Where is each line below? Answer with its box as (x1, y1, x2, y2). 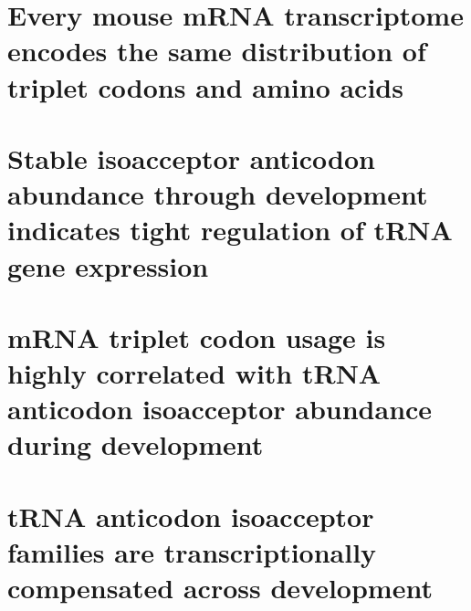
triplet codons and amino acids (7, 68, 403, 105)
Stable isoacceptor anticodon (7, 139, 375, 176)
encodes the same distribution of (7, 32, 426, 69)
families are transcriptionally (7, 533, 377, 570)
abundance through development (7, 175, 428, 213)
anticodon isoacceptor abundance (7, 390, 433, 427)
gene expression (7, 247, 209, 284)
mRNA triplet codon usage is (7, 318, 386, 355)
